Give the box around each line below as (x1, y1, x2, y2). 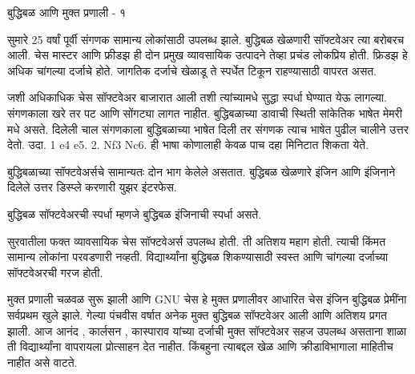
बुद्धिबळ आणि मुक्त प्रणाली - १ (7, 4, 127, 20)
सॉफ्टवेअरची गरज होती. (7, 263, 103, 280)
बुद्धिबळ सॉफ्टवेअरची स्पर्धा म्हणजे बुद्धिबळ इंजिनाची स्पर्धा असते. (7, 205, 262, 222)
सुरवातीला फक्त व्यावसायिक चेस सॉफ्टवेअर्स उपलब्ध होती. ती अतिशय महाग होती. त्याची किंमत (7, 232, 386, 249)
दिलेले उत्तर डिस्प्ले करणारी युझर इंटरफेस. (7, 179, 177, 195)
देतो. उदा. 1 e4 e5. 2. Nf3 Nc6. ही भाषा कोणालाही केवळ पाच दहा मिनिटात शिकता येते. (7, 136, 369, 153)
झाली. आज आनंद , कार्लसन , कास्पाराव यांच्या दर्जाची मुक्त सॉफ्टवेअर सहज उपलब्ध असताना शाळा (7, 322, 407, 339)
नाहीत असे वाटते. (7, 353, 78, 370)
